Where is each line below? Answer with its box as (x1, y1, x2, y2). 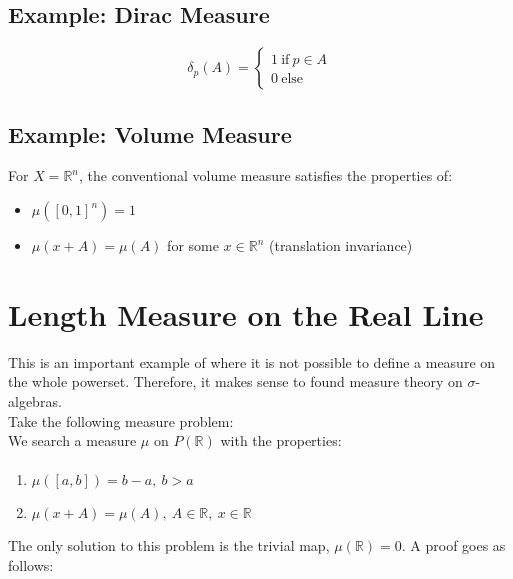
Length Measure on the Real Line (8, 293, 484, 334)
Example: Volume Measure (8, 118, 292, 149)
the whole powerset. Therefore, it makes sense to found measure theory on (8, 371, 463, 392)
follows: (8, 554, 54, 575)
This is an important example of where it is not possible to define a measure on (8, 351, 496, 372)
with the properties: (220, 430, 342, 451)
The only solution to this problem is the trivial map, (8, 535, 330, 556)
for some (167, 235, 219, 255)
